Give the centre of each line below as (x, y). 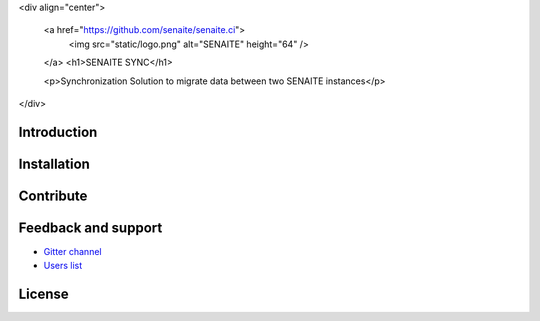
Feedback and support (90, 227)
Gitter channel (72, 251)
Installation (54, 163)
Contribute (53, 195)
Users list (63, 266)
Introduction (58, 131)
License (43, 294)
